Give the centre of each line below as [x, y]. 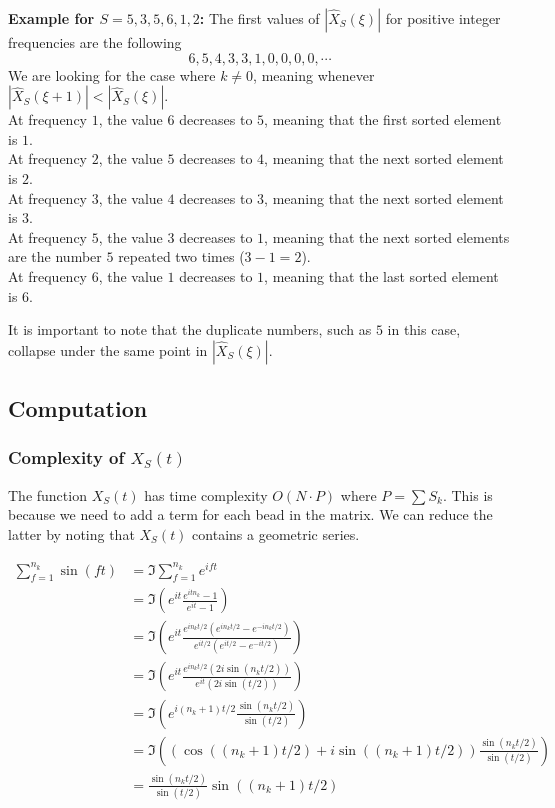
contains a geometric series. [276, 533]
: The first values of [259, 18]
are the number [55, 256]
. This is [467, 494]
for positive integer [443, 18]
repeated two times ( [181, 256]
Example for [51, 18]
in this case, [424, 329]
